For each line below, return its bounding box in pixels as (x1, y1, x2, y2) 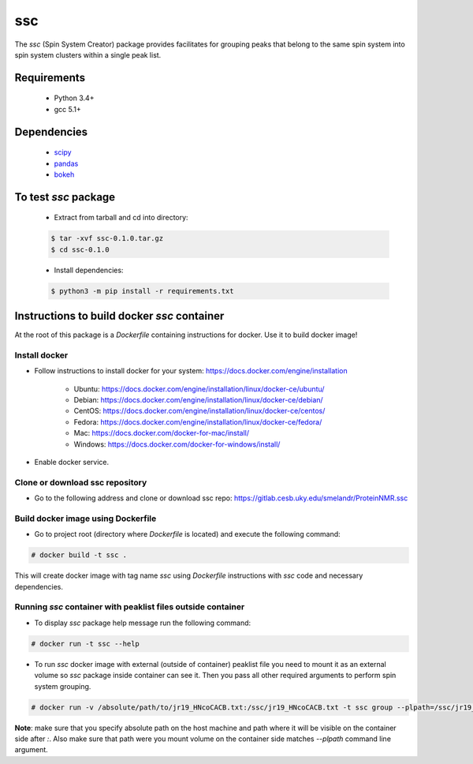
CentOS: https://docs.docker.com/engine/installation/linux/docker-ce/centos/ (73, 406, 326, 416)
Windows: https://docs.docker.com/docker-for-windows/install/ (73, 439, 281, 449)
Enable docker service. (34, 458, 110, 467)
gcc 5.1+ (54, 104, 82, 114)
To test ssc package (14, 190, 116, 204)
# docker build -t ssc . (31, 551, 128, 560)
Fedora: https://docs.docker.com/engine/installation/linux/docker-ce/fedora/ (73, 417, 322, 426)
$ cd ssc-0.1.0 (50, 245, 110, 254)
